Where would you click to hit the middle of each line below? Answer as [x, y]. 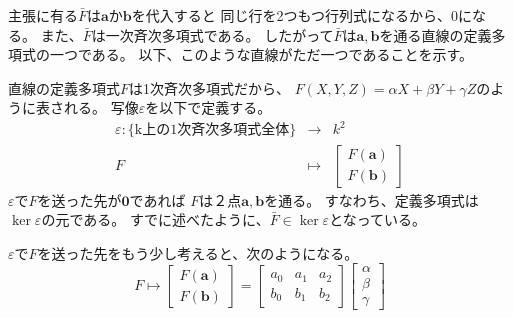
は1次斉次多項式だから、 [210, 87]
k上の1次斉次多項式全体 [212, 130]
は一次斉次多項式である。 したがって [212, 34]
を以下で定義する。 [208, 107]
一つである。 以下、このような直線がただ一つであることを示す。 [261, 54]
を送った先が [79, 199]
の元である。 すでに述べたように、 [155, 219]
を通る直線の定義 [435, 34]
